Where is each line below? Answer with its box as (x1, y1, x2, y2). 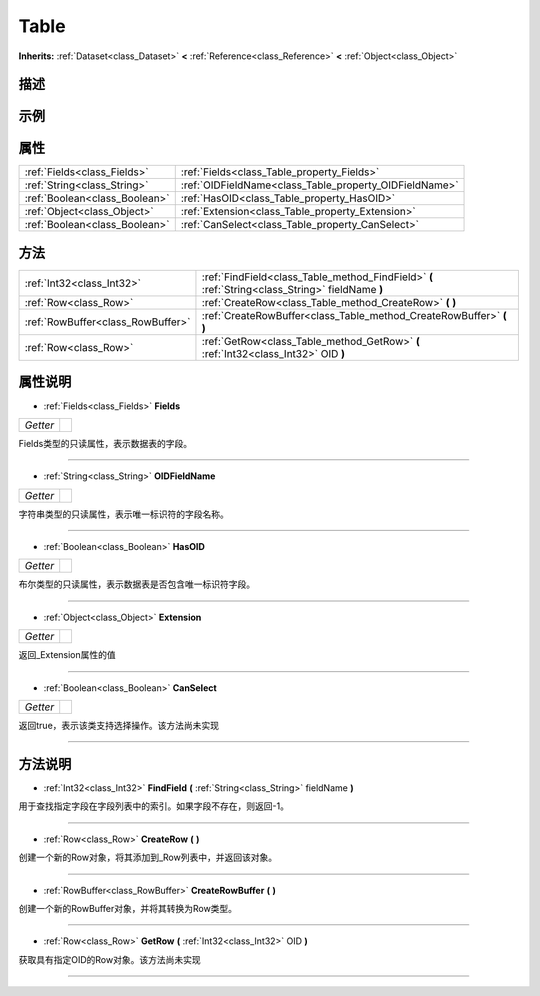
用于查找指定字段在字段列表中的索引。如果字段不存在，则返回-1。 (18, 800, 290, 812)
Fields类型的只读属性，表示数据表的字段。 (18, 437, 193, 449)
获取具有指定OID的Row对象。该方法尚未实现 (18, 953, 201, 965)
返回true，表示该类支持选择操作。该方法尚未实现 (18, 720, 220, 732)
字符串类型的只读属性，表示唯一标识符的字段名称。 (18, 508, 229, 520)
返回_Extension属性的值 (18, 649, 117, 661)
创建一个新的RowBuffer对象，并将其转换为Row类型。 (18, 902, 238, 914)
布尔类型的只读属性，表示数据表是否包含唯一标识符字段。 (18, 578, 255, 590)
